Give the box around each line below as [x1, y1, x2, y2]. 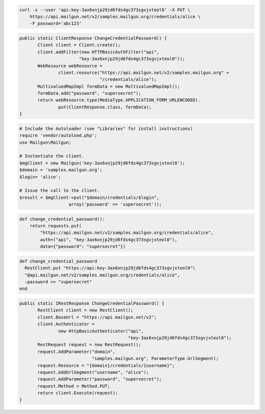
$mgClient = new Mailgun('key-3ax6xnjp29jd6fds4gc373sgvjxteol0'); [19, 160, 185, 166]
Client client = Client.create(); [37, 42, 121, 48]
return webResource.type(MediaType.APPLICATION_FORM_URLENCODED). [37, 97, 201, 103]
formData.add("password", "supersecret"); [37, 91, 141, 96]
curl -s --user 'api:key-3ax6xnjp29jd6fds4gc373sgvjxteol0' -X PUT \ [19, 7, 190, 12]
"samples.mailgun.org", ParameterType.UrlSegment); [91, 356, 219, 361]
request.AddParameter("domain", [37, 349, 115, 354]
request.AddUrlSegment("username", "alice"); [37, 369, 149, 375]
